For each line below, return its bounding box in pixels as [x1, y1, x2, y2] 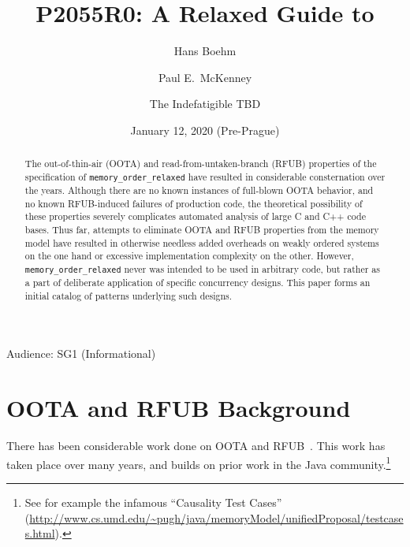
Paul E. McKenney [158, 69, 252, 85]
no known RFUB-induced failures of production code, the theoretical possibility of [24, 196, 363, 210]
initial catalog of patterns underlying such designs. [24, 288, 233, 302]
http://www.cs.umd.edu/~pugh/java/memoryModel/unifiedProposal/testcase [29, 509, 404, 526]
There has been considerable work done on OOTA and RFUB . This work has [6, 437, 386, 454]
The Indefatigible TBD [149, 95, 261, 112]
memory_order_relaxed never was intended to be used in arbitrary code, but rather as [24, 262, 380, 276]
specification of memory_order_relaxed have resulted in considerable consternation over [24, 169, 386, 183]
